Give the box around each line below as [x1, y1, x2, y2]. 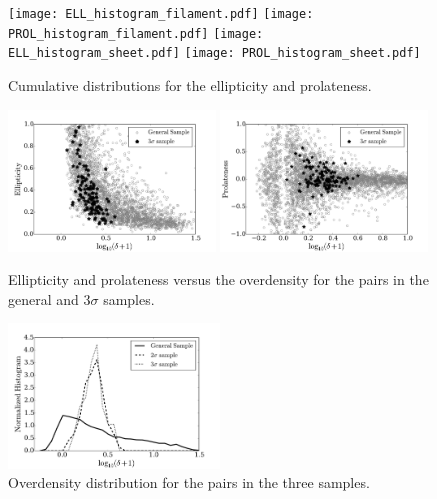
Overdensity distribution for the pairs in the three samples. [8, 472, 370, 493]
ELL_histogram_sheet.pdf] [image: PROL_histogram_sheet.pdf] [8, 46, 421, 61]
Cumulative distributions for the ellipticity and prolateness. [8, 74, 372, 95]
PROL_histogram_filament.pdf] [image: [8, 26, 264, 41]
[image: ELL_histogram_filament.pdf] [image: [8, 7, 314, 21]
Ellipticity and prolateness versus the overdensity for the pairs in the [8, 269, 429, 290]
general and [8, 288, 79, 309]
